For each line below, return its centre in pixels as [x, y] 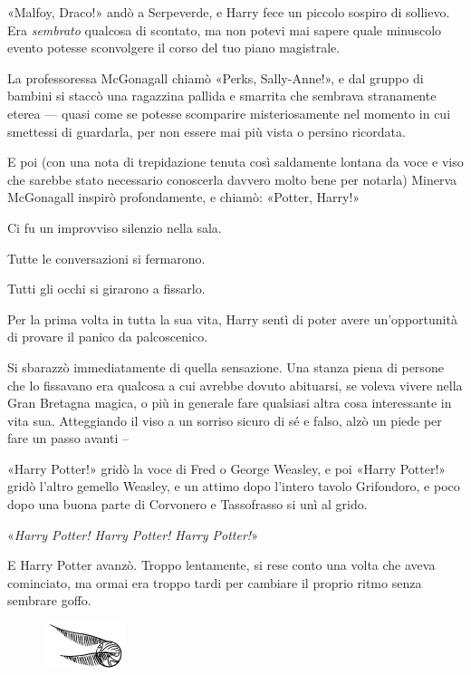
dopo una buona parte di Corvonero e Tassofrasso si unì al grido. [187, 504]
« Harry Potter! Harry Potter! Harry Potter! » [133, 534]
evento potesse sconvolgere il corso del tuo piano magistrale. [174, 48]
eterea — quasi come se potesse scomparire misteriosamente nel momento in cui [229, 113]
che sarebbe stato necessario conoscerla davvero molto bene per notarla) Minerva [232, 179]
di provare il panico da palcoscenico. [108, 337]
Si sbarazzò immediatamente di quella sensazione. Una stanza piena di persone [226, 366]
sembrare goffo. [49, 600]
